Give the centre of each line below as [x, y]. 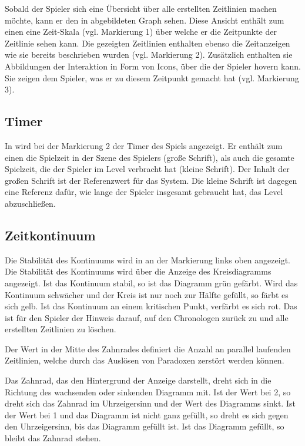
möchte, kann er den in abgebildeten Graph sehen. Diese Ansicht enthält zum [145, 20]
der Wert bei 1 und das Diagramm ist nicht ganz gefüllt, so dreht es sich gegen [147, 414]
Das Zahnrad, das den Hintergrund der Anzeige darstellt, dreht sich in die [138, 380]
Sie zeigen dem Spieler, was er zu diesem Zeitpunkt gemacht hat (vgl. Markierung [152, 77]
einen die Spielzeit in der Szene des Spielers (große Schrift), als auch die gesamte [150, 157]
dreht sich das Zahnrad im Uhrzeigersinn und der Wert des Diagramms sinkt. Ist [150, 403]
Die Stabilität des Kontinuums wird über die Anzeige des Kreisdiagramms [138, 271]
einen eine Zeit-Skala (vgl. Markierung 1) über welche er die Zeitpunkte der [141, 32]
